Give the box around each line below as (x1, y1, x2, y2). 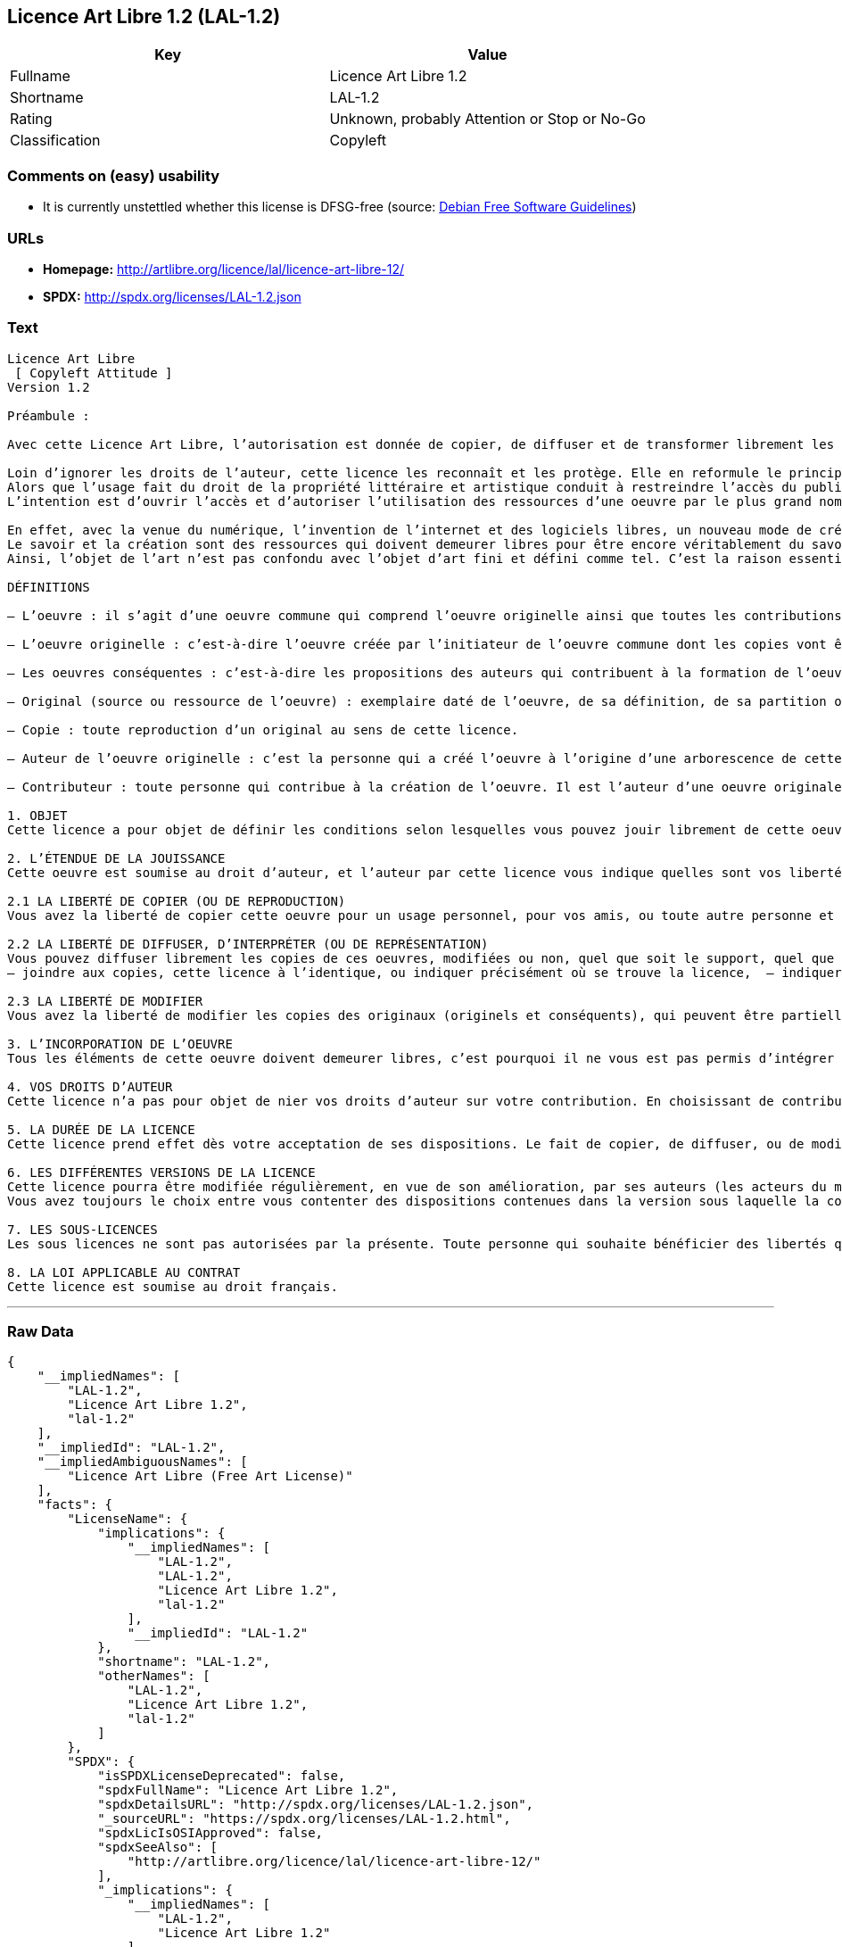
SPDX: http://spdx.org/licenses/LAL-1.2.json (43, 288, 301, 304)
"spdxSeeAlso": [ (97, 1840, 219, 1855)
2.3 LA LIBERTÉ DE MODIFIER (7, 993, 203, 1008)
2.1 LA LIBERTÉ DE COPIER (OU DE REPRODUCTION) (7, 893, 346, 908)
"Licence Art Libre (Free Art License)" (67, 1469, 353, 1484)
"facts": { (37, 1497, 113, 1512)
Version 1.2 (7, 379, 90, 394)
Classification (10, 131, 101, 150)
